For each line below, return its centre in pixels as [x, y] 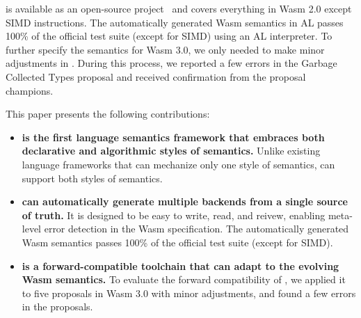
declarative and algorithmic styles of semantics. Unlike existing [171, 151]
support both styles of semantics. [92, 178]
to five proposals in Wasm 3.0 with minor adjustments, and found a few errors [189, 293]
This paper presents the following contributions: [108, 114]
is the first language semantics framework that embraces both [173, 137]
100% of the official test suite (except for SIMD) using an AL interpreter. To [169, 36]
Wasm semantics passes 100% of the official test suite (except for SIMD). [177, 242]
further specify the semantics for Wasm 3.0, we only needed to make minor [165, 49]
